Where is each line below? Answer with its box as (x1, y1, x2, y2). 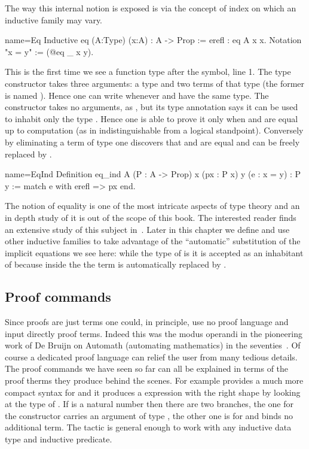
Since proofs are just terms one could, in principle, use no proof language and (5, 315, 289, 328)
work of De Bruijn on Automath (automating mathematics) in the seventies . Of (5, 339, 301, 351)
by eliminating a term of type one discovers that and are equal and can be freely (5, 135, 300, 148)
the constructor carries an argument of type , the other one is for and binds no (5, 409, 293, 421)
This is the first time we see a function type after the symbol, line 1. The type (5, 65, 291, 78)
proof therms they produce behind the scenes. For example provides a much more (5, 374, 304, 387)
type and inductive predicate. (5, 433, 112, 445)
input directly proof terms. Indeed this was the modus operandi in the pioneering (5, 327, 302, 339)
